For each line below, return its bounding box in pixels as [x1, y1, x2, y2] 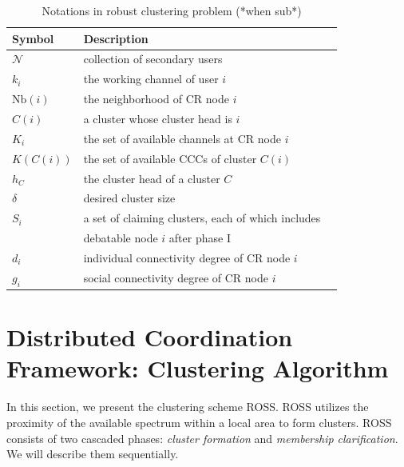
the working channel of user [83, 70, 219, 87]
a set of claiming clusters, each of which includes [83, 210, 321, 226]
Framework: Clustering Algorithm [6, 352, 389, 385]
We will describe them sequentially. [6, 445, 179, 462]
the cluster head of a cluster [83, 170, 220, 186]
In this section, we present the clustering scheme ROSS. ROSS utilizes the [6, 398, 369, 415]
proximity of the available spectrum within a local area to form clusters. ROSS [6, 413, 392, 430]
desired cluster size [83, 190, 176, 206]
